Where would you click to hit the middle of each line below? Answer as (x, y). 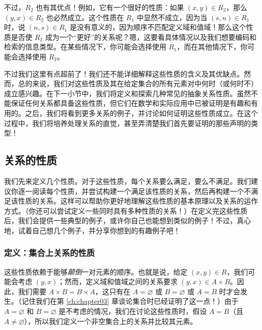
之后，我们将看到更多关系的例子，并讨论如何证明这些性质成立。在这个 (141, 113)
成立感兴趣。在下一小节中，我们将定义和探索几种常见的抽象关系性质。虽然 (127, 93)
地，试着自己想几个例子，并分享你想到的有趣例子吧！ (92, 230)
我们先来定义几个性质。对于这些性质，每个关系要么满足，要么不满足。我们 (127, 181)
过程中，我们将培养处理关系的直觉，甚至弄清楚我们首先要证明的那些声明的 (127, 123)
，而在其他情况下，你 (212, 47)
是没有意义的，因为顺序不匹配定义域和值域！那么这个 (158, 27)
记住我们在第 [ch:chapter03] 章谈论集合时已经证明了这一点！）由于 (130, 301)
